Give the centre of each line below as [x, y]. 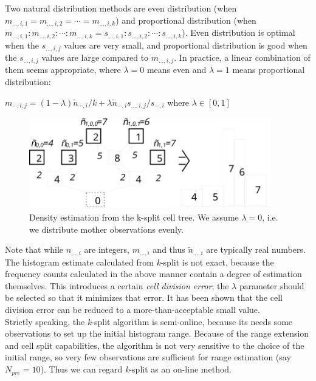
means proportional [269, 70]
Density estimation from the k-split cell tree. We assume [134, 217]
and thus [169, 249]
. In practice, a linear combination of [242, 57]
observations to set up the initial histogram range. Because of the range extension [157, 333]
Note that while [34, 249]
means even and [177, 70]
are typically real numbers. [256, 249]
